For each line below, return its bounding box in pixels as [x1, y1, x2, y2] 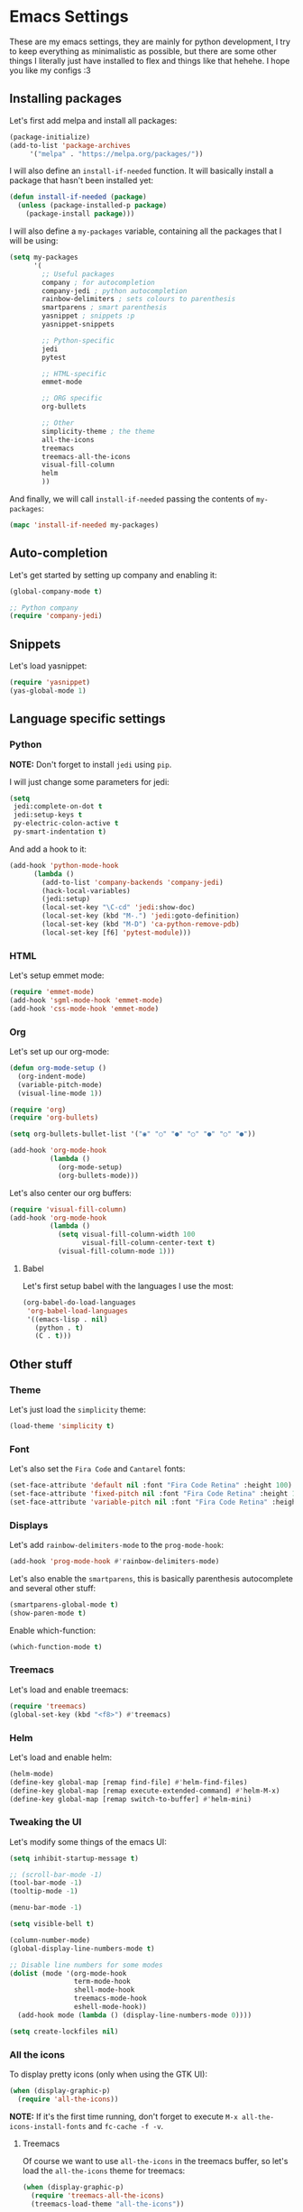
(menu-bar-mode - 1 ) [9, 1903, 83, 1912]
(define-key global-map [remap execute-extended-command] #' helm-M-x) [9, 1786, 280, 1795]
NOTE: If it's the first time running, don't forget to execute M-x [9, 2111, 239, 2122]
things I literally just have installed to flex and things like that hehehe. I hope [9, 55, 290, 66]
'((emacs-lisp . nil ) [26, 1314, 108, 1323]
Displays [9, 1518, 49, 1531]
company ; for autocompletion [41, 278, 155, 287]
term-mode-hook [73, 1977, 131, 1986]
